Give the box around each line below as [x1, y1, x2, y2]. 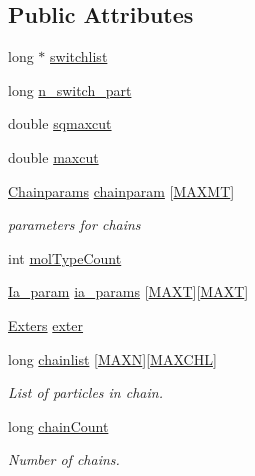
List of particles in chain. [8, 382, 163, 403]
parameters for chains [8, 214, 141, 235]
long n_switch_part [8, 79, 132, 100]
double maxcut [8, 146, 99, 167]
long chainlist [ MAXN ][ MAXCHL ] [8, 348, 217, 369]
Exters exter [8, 314, 84, 335]
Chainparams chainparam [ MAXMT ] [8, 180, 235, 201]
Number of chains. [8, 449, 120, 470]
